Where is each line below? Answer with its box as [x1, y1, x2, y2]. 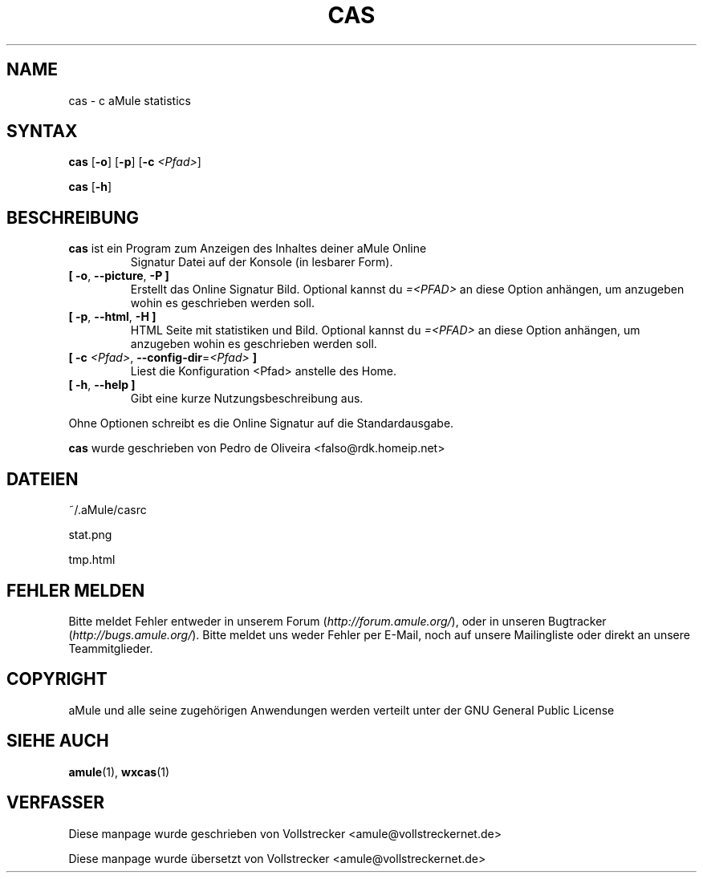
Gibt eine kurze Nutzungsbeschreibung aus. [130, 391, 364, 406]
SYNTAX [6, 121, 78, 142]
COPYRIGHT [6, 669, 108, 690]
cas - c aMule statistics [68, 93, 191, 107]
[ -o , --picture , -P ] [68, 269, 169, 283]
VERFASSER [6, 792, 105, 813]
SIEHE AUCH [6, 731, 109, 751]
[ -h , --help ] [68, 378, 136, 392]
